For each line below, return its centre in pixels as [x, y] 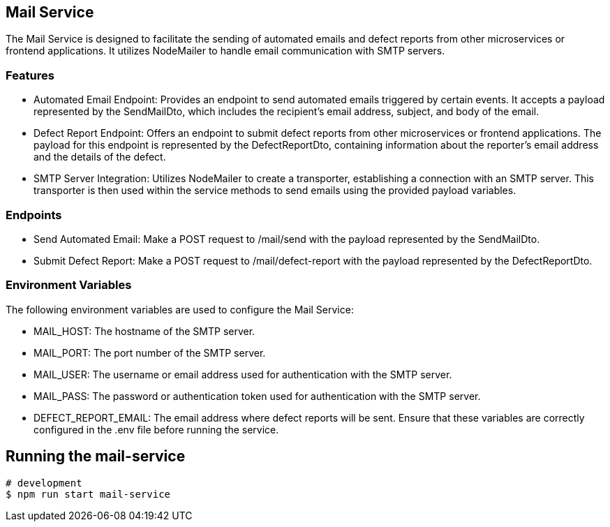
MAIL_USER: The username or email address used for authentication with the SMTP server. [243, 374]
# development [44, 483]
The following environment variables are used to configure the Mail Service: [180, 309]
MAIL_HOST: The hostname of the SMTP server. [144, 331]
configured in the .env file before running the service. [156, 429]
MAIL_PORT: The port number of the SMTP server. [150, 352]
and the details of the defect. [100, 157]
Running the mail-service [96, 457]
